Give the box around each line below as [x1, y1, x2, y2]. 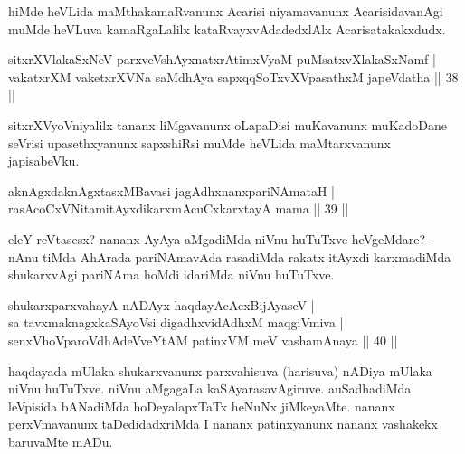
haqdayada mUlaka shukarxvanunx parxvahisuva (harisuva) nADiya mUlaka [8, 361, 432, 380]
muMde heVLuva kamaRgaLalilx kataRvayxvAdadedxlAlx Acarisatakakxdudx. [8, 19, 446, 38]
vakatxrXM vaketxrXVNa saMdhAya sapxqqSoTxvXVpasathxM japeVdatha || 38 [8, 67, 459, 86]
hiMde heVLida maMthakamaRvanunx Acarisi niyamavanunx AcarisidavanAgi [8, 2, 443, 20]
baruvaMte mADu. [8, 431, 113, 450]
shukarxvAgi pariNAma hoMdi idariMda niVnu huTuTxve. [8, 265, 335, 284]
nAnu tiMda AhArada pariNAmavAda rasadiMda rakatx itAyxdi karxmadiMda [8, 247, 451, 266]
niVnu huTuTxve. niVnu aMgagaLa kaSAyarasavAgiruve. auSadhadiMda [8, 379, 412, 398]
